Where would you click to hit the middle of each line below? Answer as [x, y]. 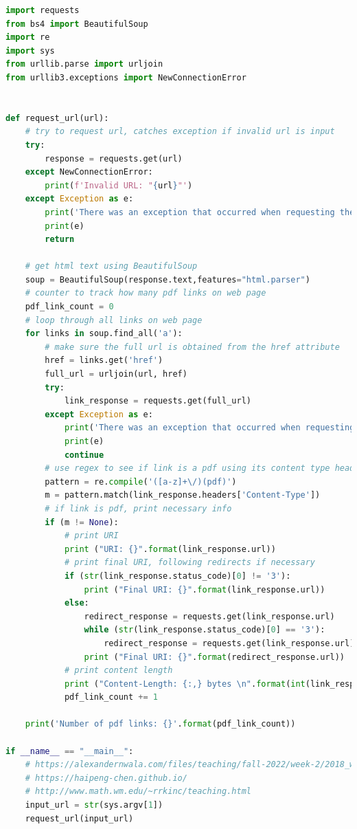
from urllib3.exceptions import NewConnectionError [126, 77]
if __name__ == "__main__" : [70, 751]
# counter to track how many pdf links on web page [146, 293]
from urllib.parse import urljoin [84, 64]
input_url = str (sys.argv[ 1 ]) [94, 805]
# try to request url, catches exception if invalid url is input [180, 132]
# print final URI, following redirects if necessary [190, 563]
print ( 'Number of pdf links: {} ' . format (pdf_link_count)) [160, 724]
